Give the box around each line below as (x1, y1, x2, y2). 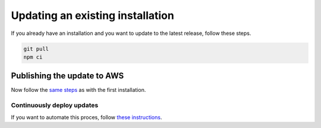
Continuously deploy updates (11, 101, 99, 110)
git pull (23, 45, 49, 52)
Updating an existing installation (11, 9, 175, 22)
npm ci (23, 53, 43, 60)
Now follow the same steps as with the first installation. (11, 87, 146, 94)
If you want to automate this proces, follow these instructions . (11, 113, 162, 121)
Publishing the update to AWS (11, 71, 124, 81)
